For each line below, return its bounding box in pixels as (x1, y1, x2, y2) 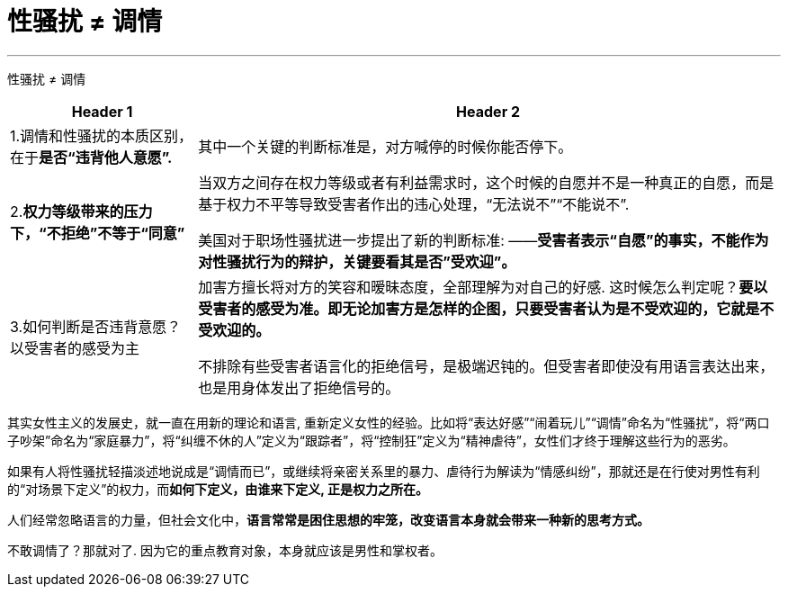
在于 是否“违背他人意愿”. (10, 148, 173, 166)
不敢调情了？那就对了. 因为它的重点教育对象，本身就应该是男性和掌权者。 (7, 542, 443, 558)
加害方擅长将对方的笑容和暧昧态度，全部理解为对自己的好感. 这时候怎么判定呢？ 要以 (198, 277, 768, 296)
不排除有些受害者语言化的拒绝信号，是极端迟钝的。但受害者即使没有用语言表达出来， (198, 356, 775, 375)
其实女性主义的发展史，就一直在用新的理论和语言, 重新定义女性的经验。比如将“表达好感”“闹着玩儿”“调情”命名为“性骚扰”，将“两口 (7, 414, 770, 430)
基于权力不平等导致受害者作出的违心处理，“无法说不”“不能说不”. (198, 194, 630, 213)
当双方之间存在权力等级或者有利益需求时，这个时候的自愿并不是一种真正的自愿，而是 (198, 173, 775, 192)
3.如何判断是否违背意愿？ (10, 317, 182, 336)
